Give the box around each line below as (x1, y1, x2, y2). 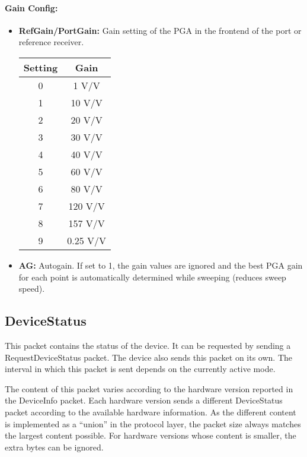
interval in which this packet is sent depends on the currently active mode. (5, 363, 276, 375)
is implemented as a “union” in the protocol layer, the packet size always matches (5, 417, 301, 430)
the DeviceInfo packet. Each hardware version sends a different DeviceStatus (5, 394, 283, 406)
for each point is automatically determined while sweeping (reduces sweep (18, 270, 286, 283)
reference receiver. (18, 36, 84, 48)
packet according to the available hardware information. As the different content (5, 405, 296, 418)
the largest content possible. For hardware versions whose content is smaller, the (5, 429, 296, 442)
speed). (18, 282, 45, 295)
